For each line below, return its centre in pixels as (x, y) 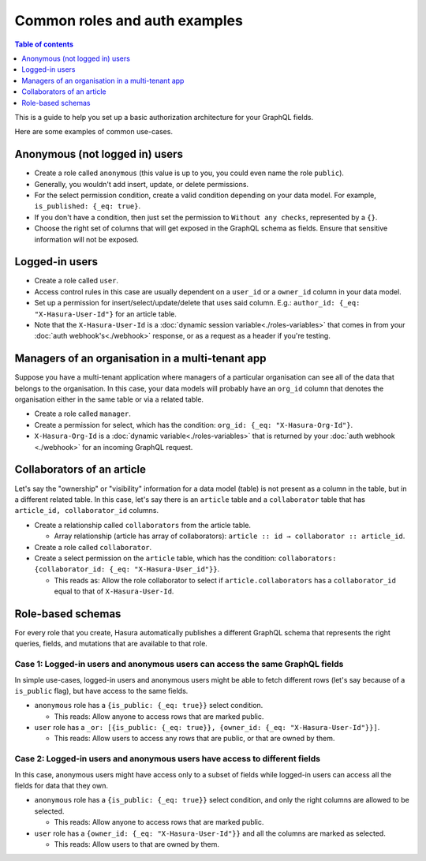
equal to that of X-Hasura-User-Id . (114, 591)
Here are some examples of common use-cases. (94, 132)
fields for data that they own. (61, 785)
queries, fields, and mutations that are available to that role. (111, 644)
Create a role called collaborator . (93, 547)
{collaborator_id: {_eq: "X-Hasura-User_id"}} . (127, 569)
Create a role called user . (76, 281)
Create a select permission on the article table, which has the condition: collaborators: (185, 558)
